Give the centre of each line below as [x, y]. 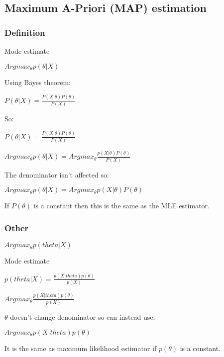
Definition [25, 32]
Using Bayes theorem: [38, 82]
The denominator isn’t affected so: [57, 174]
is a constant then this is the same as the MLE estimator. [121, 206]
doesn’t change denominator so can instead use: [83, 316]
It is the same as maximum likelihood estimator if [81, 348]
